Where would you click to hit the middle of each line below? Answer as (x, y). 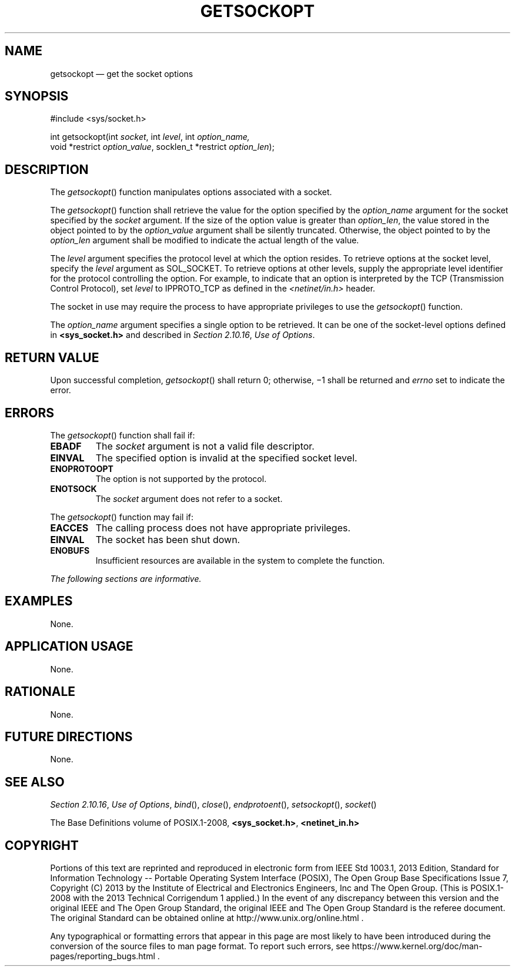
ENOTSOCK (73, 488)
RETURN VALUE (52, 357)
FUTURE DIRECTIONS (69, 736)
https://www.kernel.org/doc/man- (417, 946)
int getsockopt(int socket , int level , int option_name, (150, 137)
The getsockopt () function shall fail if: (123, 435)
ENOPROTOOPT (82, 468)
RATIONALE (40, 692)
